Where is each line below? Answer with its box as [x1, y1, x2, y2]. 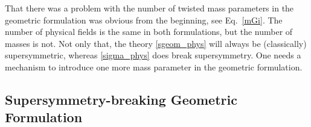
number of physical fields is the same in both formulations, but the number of [5, 25, 293, 38]
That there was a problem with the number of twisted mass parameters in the [5, 2, 294, 14]
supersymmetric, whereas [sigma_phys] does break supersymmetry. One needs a [5, 49, 301, 61]
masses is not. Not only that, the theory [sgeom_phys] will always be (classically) [5, 37, 307, 49]
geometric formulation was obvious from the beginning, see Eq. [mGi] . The [5, 13, 283, 26]
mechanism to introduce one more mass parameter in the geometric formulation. [5, 60, 303, 73]
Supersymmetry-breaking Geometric [5, 90, 237, 108]
